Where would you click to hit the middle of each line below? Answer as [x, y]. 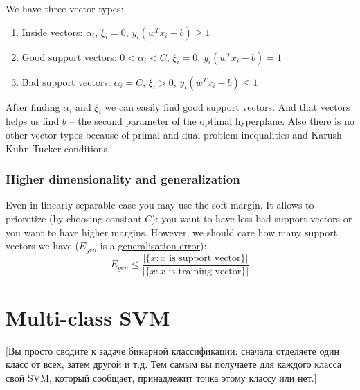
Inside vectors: [52, 32]
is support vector [205, 258]
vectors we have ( [42, 246]
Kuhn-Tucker [34, 148]
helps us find [33, 121]
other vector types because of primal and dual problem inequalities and [157, 134]
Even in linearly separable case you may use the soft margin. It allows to [160, 205]
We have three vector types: [65, 8]
